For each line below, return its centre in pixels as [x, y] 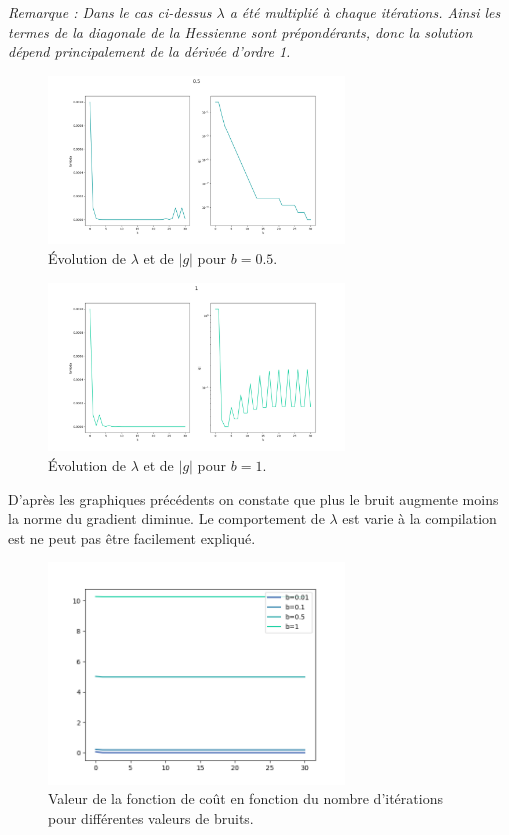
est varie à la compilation [419, 518]
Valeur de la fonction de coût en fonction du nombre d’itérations [245, 798]
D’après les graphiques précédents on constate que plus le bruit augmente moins [253, 498]
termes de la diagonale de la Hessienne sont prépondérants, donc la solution [240, 31]
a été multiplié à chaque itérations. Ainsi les [365, 12]
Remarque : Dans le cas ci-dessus [110, 12]
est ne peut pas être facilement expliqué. [132, 537]
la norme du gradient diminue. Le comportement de [166, 518]
